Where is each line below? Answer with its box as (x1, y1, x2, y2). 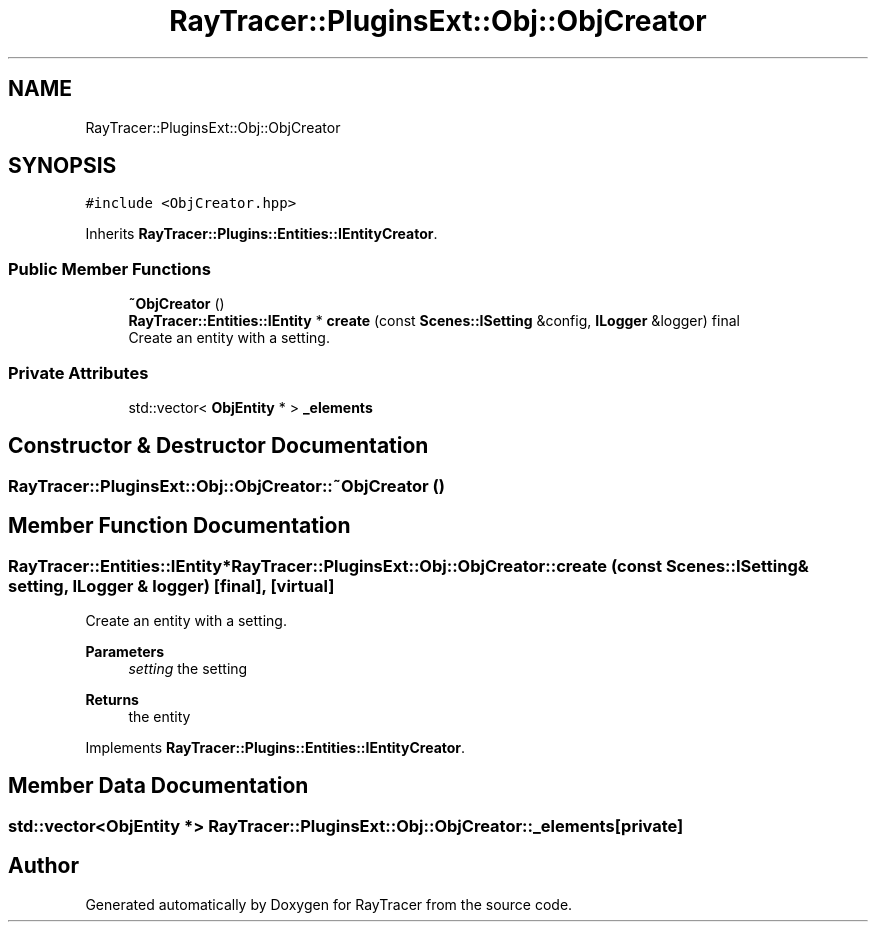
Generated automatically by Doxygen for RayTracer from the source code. (85, 895, 573, 913)
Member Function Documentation (8, 513, 351, 539)
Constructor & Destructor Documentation (8, 433, 429, 459)
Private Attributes (8, 362, 149, 383)
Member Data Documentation (8, 773, 309, 799)
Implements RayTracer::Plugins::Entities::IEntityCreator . (85, 739, 466, 756)
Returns (85, 691, 139, 708)
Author (8, 853, 79, 879)
